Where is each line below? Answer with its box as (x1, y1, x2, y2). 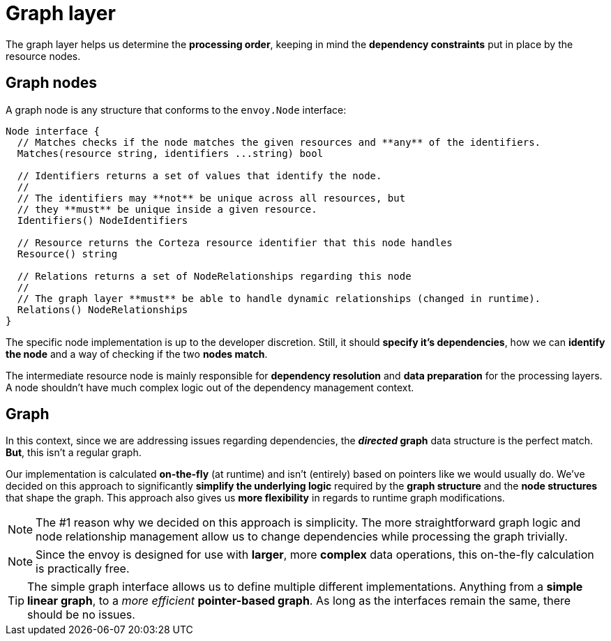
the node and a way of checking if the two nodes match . (6, 347, 268, 360)
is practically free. (36, 561, 130, 576)
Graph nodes (6, 74, 97, 92)
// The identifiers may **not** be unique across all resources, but (17, 192, 406, 204)
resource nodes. (6, 50, 81, 62)
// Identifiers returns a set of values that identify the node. (17, 169, 382, 181)
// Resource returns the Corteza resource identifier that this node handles (17, 236, 453, 248)
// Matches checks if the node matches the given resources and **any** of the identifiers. (17, 136, 541, 148)
